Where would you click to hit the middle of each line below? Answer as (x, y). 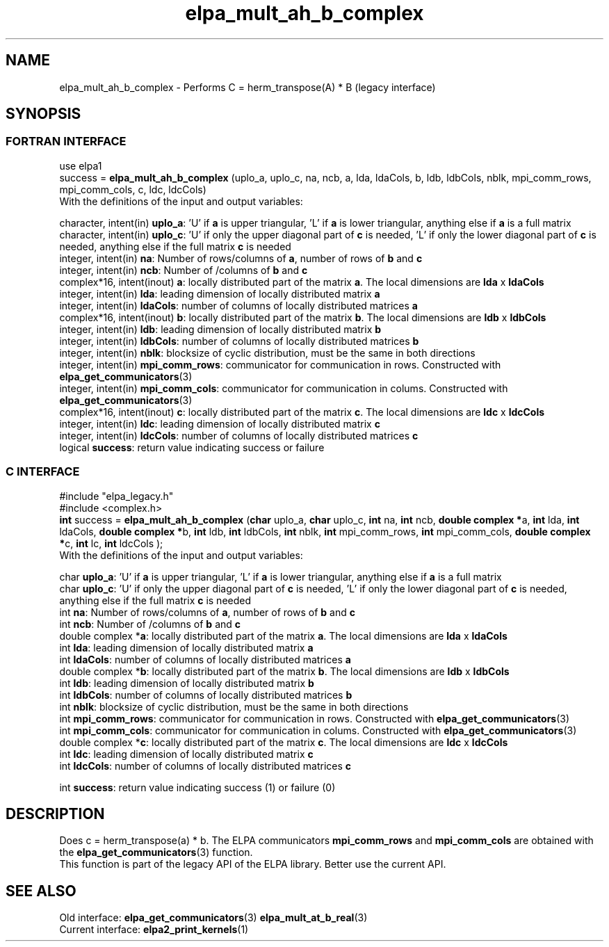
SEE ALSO (41, 891)
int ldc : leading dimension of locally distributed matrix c (186, 754)
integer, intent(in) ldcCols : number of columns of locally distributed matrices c (239, 435)
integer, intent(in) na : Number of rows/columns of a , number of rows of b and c (241, 258)
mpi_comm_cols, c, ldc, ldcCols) (133, 189)
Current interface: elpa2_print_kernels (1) (154, 930)
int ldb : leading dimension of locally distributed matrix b (187, 683)
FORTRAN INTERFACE (66, 141)
